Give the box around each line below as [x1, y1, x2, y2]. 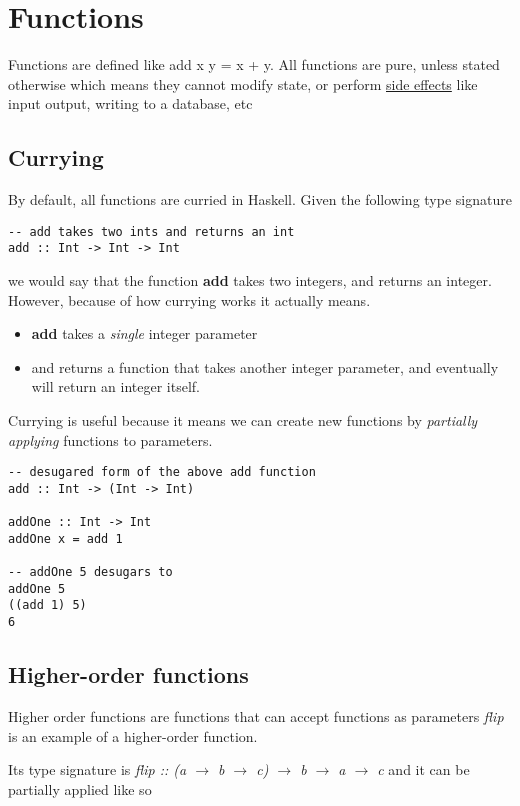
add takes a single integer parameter [31, 323, 258, 344]
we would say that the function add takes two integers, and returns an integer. [8, 270, 492, 291]
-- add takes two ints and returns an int [8, 224, 295, 239]
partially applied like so [8, 778, 152, 799]
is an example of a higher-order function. [8, 725, 258, 746]
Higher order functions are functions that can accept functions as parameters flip [8, 705, 504, 726]
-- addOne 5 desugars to [8, 565, 173, 580]
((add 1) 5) [8, 598, 87, 613]
